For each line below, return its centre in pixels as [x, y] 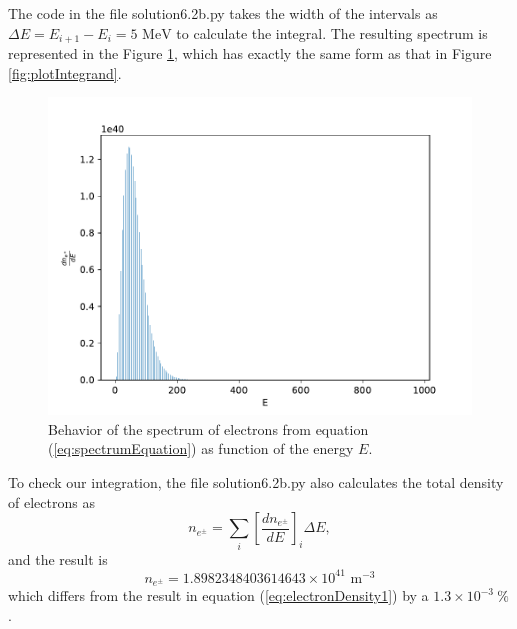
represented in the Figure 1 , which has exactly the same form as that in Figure [250, 53]
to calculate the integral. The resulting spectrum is [332, 32]
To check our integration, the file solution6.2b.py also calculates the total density [256, 482]
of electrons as [51, 501]
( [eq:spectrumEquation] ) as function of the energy [201, 448]
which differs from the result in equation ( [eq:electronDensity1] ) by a [218, 595]
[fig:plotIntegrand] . [65, 72]
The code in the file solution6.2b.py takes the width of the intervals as [223, 13]
